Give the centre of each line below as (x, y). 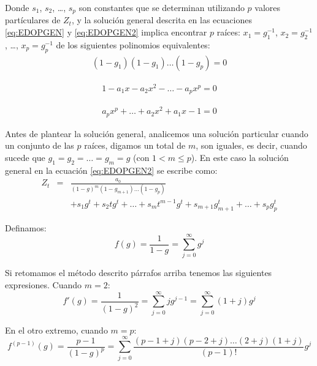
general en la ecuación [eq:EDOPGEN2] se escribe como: (111, 170)
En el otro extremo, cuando (56, 330)
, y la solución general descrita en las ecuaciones (162, 20)
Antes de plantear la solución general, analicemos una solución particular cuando (157, 133)
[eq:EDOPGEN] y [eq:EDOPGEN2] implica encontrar (106, 32)
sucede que (25, 157)
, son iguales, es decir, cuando (251, 145)
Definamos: (26, 227)
